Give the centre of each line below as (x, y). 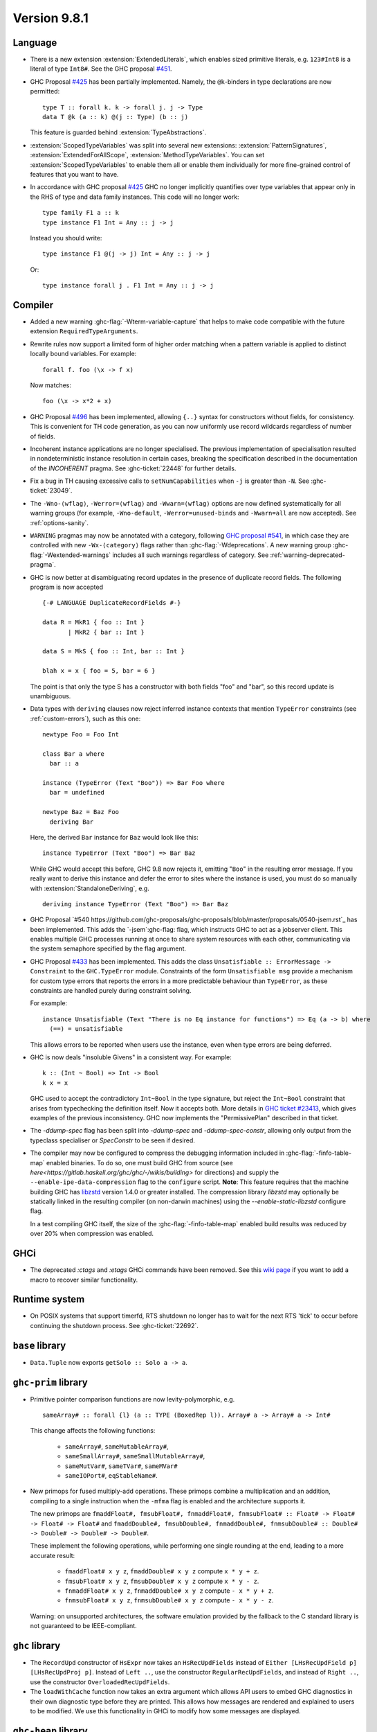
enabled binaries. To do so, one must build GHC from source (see (139, 1163)
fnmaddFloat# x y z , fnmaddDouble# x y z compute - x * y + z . (169, 1591)
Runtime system (49, 1299)
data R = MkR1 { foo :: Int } (94, 622)
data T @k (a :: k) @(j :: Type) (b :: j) (116, 117)
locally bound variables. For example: (83, 354)
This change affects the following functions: (93, 1431)
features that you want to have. (74, 174)
